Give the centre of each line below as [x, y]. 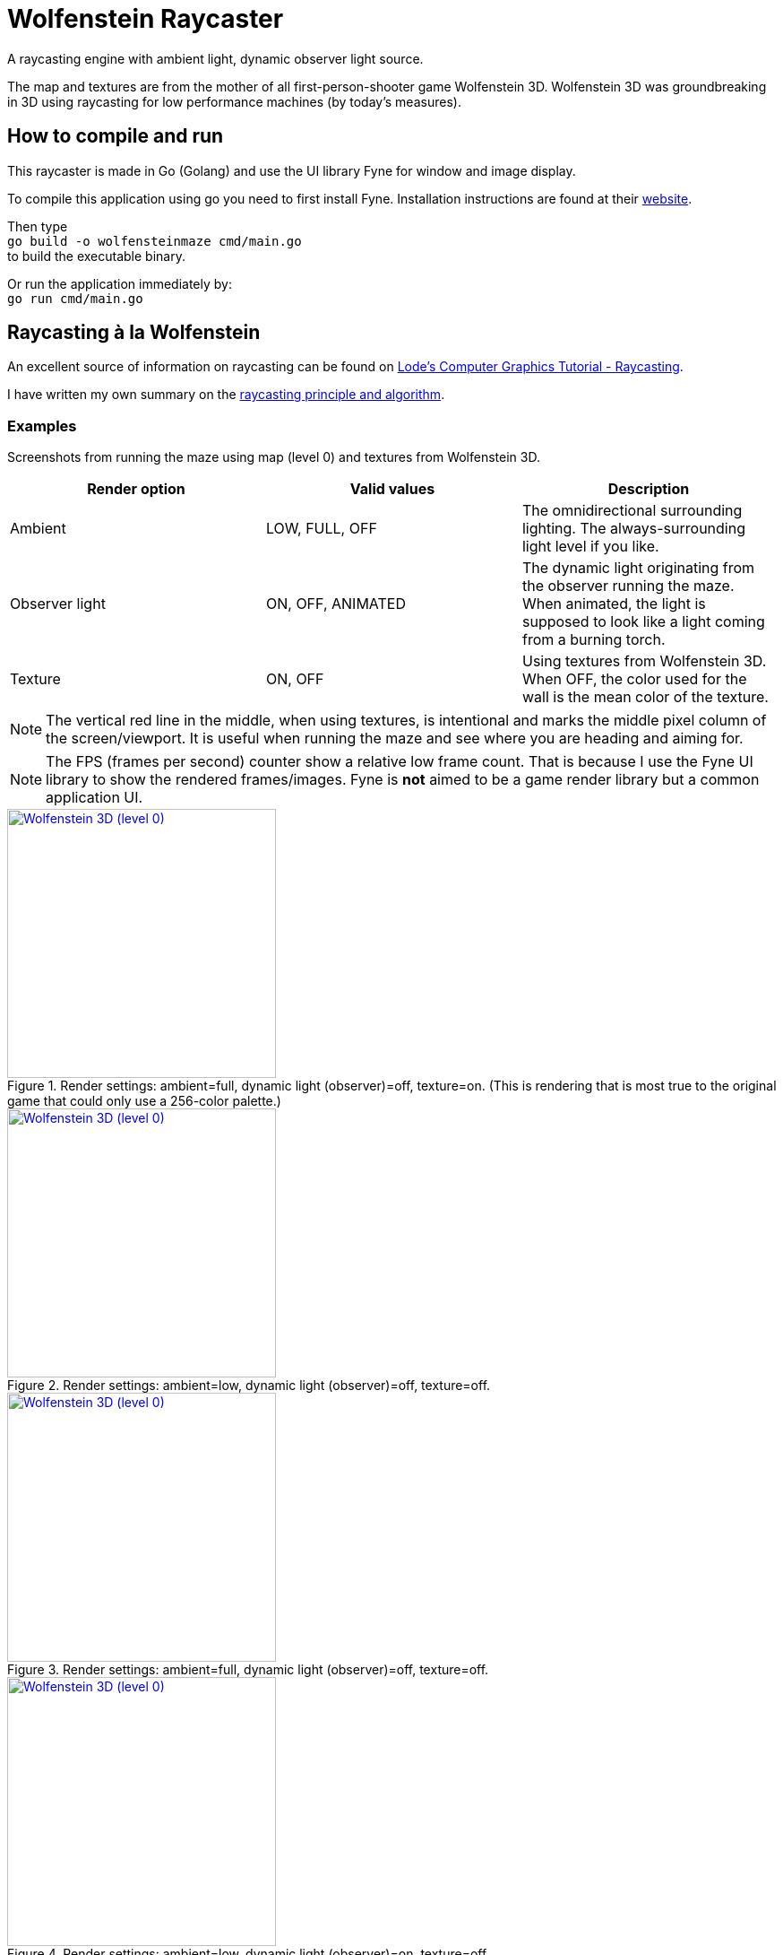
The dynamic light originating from [638, 568]
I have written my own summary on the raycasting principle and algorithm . [226, 395]
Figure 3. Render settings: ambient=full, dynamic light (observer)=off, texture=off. [248, 1670]
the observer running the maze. [628, 586]
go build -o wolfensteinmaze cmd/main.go [155, 241]
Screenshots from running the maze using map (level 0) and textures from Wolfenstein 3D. [274, 457]
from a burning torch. [594, 640]
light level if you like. [590, 547]
